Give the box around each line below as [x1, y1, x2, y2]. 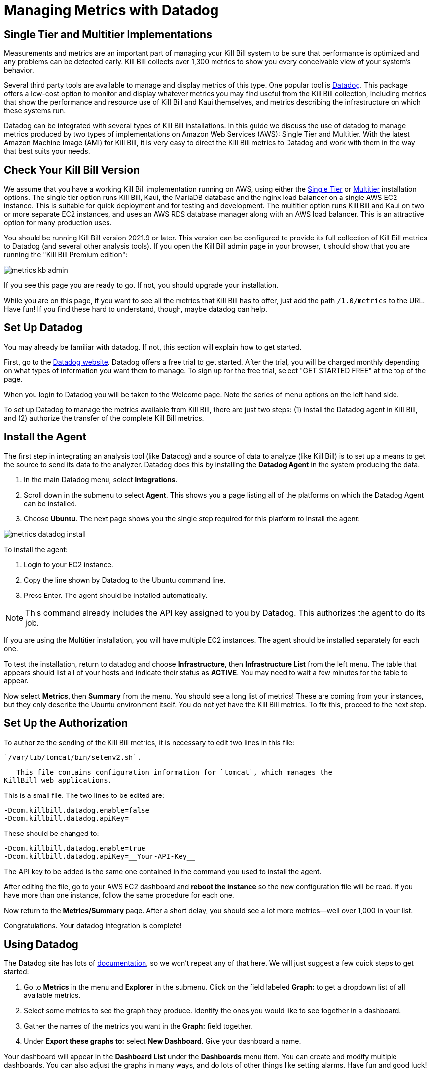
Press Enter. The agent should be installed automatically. [24, 591, 208, 599]
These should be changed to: [4, 829, 99, 837]
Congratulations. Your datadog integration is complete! [4, 921, 182, 930]
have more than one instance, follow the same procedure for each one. [4, 890, 234, 899]
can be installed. [24, 499, 77, 508]
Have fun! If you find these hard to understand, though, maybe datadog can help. [4, 305, 268, 314]
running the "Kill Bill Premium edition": [4, 250, 128, 259]
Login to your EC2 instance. [24, 560, 113, 569]
